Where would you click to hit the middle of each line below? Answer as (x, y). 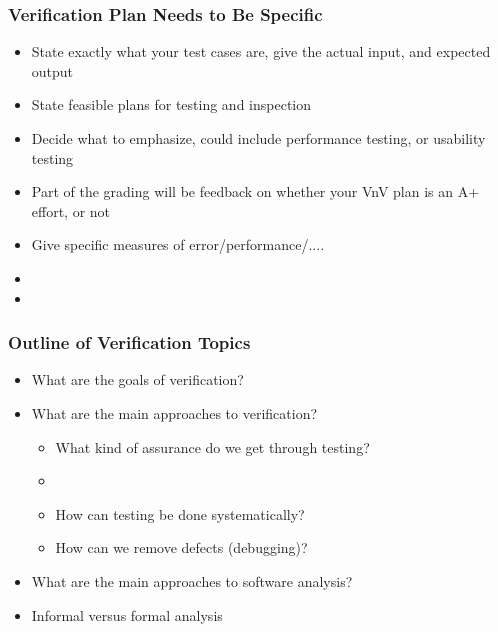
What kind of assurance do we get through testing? (212, 446)
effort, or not (71, 210)
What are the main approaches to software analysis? (192, 580)
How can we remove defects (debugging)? (181, 547)
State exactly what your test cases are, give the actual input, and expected (261, 51)
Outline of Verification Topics (129, 342)
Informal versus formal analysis (127, 614)
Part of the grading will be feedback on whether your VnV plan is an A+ (255, 191)
